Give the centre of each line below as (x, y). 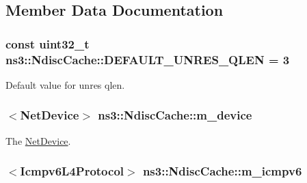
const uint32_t (48, 43)
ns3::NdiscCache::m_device (175, 115)
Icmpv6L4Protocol (72, 171)
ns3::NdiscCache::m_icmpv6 (222, 171)
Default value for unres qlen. (65, 84)
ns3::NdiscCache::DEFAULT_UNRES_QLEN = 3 (148, 59)
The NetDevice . (38, 140)
